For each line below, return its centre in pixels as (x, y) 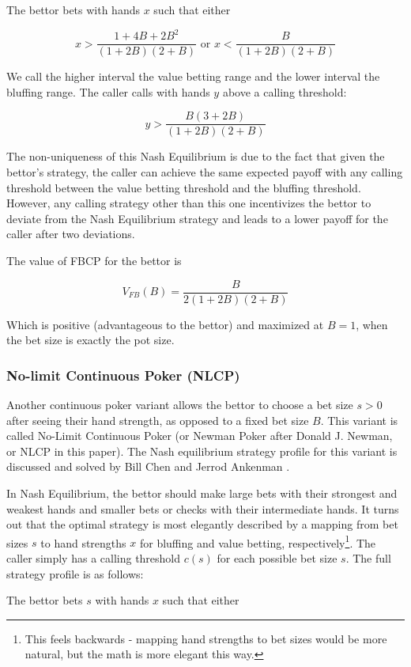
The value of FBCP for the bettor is (94, 260)
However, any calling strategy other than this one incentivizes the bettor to (189, 203)
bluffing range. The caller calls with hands (108, 91)
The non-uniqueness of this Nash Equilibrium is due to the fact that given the (196, 156)
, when (372, 324)
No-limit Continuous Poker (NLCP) (123, 375)
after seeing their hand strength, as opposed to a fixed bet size (158, 420)
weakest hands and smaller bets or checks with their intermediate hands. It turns (203, 508)
